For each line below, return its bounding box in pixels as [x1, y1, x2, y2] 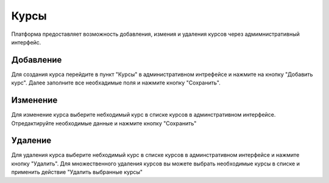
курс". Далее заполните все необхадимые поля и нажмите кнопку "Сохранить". [11, 79, 221, 86]
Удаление [11, 136, 52, 146]
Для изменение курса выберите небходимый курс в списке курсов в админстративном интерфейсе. [11, 111, 276, 119]
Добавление [11, 55, 62, 65]
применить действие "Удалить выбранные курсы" [11, 168, 143, 176]
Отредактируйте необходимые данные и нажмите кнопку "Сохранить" [11, 119, 197, 127]
